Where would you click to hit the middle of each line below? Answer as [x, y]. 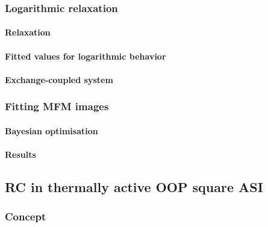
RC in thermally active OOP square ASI [134, 187]
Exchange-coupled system [59, 79]
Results [20, 154]
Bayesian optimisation [51, 130]
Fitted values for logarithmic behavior [86, 56]
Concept [26, 216]
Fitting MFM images [57, 106]
